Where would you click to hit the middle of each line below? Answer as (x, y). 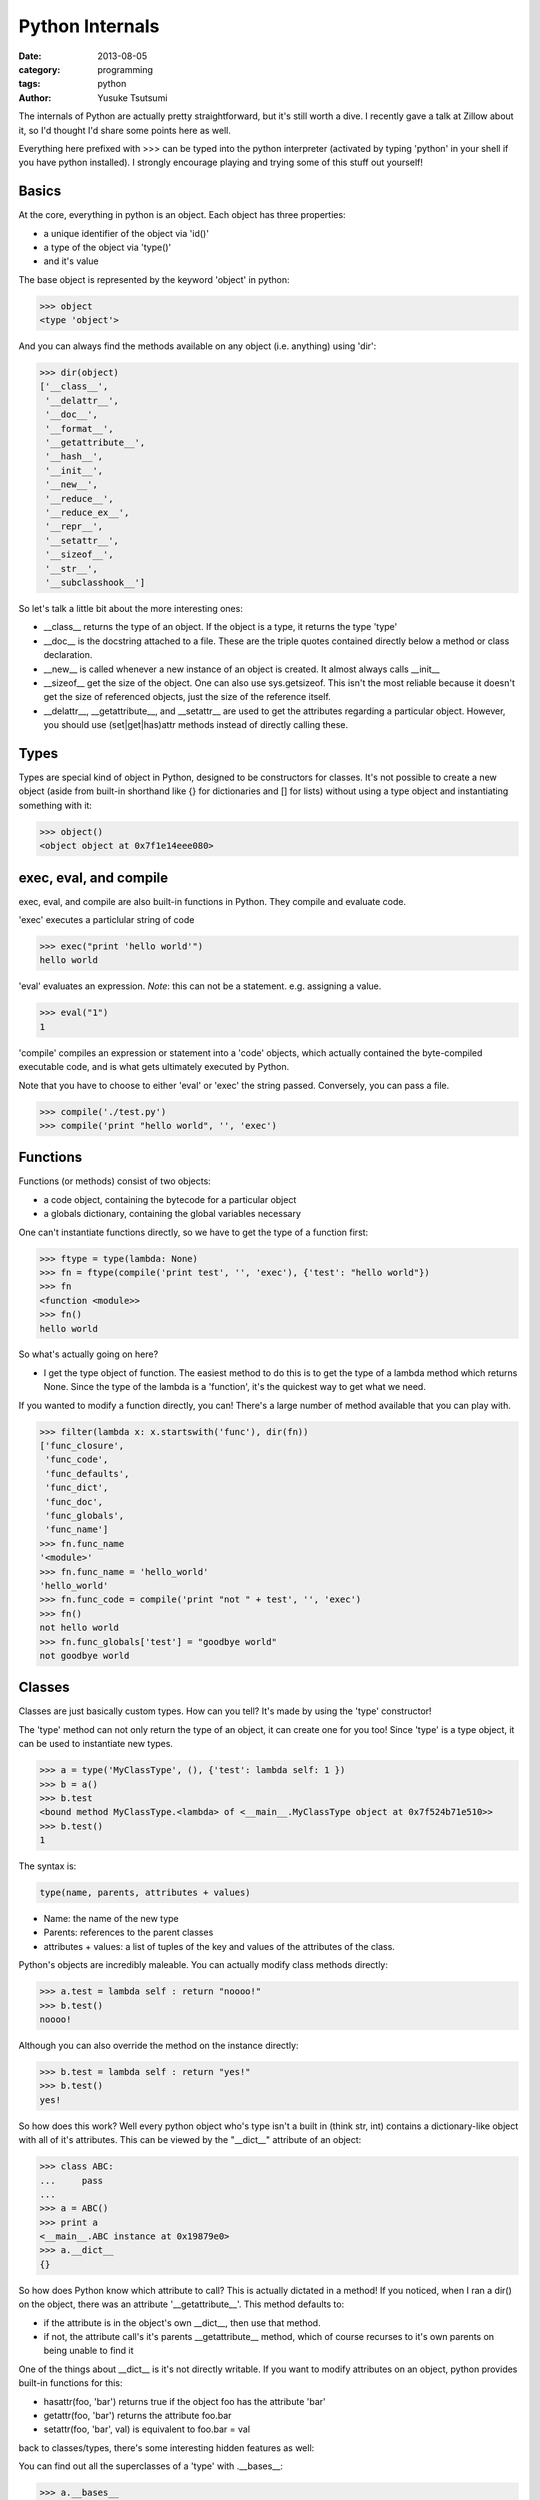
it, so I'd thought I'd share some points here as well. (125, 130)
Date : (30, 56)
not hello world (79, 1628)
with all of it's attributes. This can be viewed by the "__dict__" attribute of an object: (190, 2140)
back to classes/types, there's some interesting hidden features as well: (166, 2447)
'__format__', (79, 428)
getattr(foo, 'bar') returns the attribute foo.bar (137, 2415)
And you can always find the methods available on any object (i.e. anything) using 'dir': (197, 346)
